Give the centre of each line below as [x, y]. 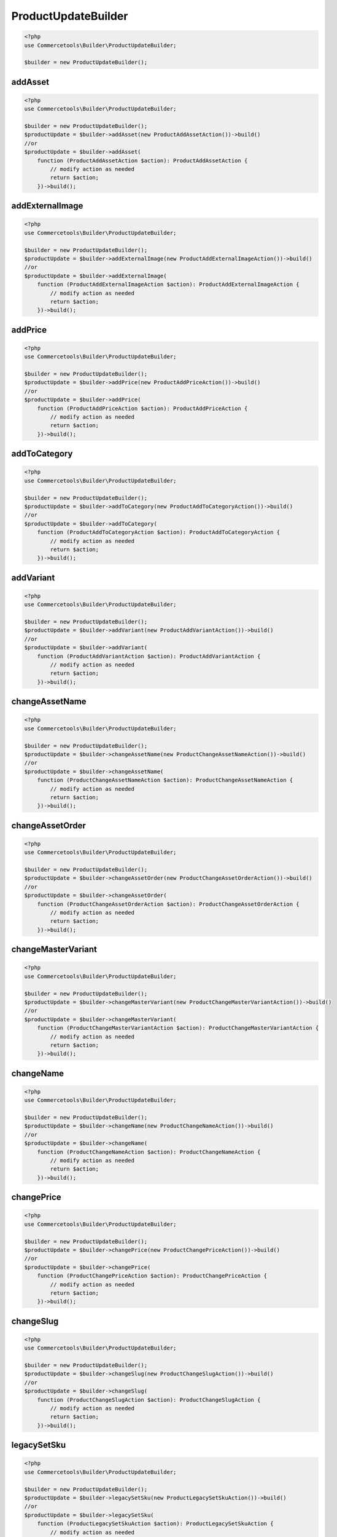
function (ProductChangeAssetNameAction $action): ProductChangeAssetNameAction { [165, 780]
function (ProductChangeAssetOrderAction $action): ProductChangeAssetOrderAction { [169, 904]
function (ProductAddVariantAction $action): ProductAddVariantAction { [149, 656]
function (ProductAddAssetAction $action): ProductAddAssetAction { [142, 160]
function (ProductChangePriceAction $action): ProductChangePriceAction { [152, 1276]
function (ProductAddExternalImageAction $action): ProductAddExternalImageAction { [169, 285]
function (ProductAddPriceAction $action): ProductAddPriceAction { [142, 408]
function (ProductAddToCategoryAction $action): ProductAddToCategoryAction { [159, 532]
